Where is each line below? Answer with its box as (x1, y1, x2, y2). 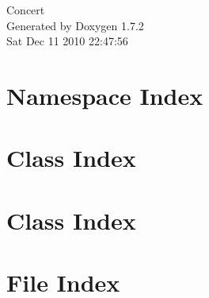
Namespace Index (6, 79, 203, 111)
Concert (6, 2, 45, 17)
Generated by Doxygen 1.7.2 (6, 17, 144, 33)
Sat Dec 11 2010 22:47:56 (6, 33, 128, 49)
